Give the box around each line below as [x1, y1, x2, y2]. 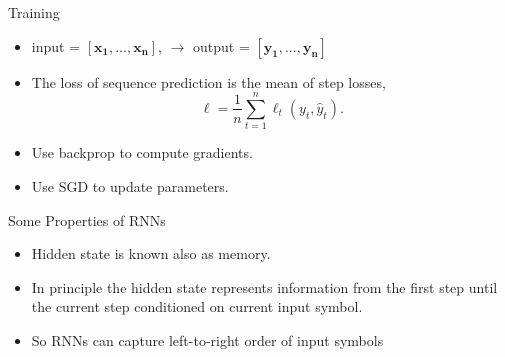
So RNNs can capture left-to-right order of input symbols [31, 329, 384, 350]
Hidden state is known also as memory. [31, 243, 271, 264]
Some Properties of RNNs [8, 209, 166, 230]
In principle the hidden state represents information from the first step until [31, 276, 498, 297]
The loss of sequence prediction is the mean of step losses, [31, 71, 386, 92]
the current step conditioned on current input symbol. [31, 296, 363, 317]
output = [192, 35, 250, 56]
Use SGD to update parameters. [31, 175, 229, 196]
